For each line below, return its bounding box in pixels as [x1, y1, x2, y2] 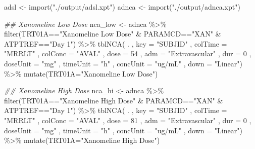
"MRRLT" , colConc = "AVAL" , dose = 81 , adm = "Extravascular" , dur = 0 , [4, 115, 251, 125]
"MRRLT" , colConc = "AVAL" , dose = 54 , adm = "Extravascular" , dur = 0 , [4, 48, 251, 59]
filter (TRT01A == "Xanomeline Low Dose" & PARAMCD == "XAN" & [4, 28, 221, 39]
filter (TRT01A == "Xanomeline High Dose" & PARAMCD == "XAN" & [4, 95, 223, 105]
